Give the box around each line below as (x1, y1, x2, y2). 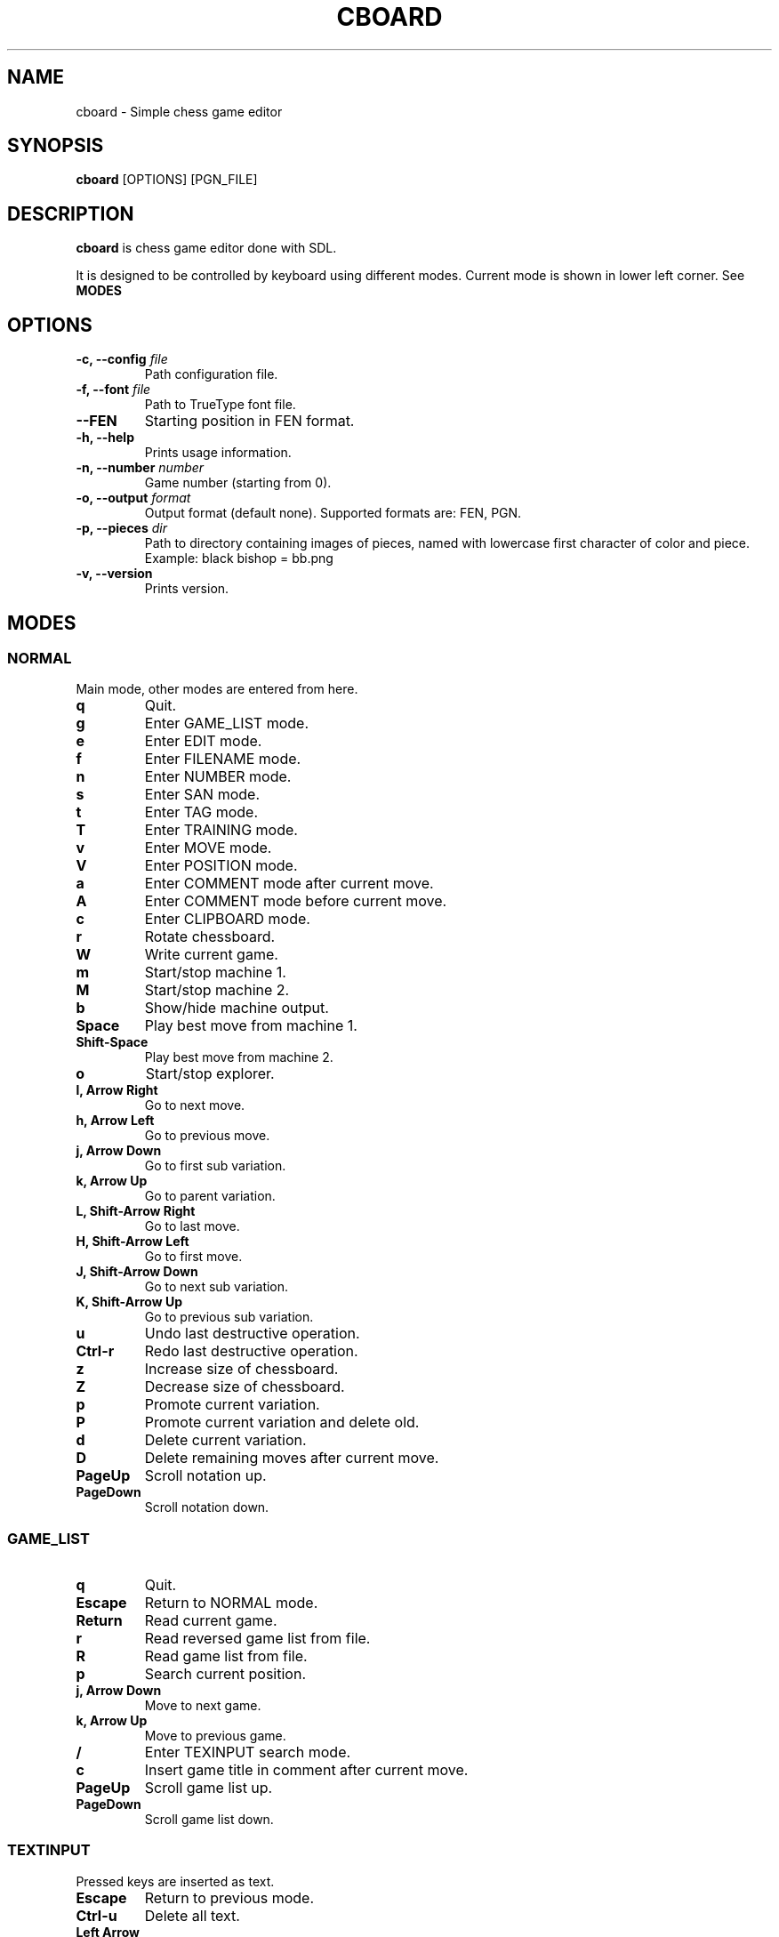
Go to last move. (144, 1218, 240, 1234)
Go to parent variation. (144, 1188, 276, 1204)
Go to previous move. (144, 1128, 270, 1144)
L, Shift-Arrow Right (76, 1203, 196, 1219)
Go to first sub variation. (144, 1158, 286, 1174)
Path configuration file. (144, 366, 278, 382)
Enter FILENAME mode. (144, 750, 301, 768)
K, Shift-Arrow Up (76, 1294, 182, 1310)
